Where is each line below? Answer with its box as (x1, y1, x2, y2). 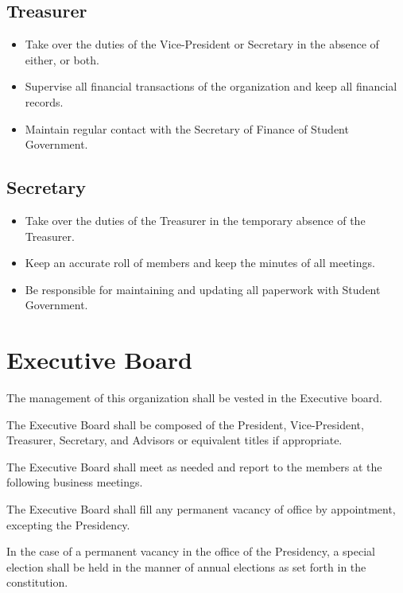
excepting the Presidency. (6, 516, 130, 533)
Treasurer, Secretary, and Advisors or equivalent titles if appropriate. (6, 432, 343, 448)
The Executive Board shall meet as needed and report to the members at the (6, 458, 382, 475)
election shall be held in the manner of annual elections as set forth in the (6, 558, 366, 575)
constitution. (6, 574, 68, 591)
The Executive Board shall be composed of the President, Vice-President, (6, 416, 364, 432)
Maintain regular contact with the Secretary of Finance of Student (25, 120, 349, 137)
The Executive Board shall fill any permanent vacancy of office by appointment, (6, 501, 396, 517)
